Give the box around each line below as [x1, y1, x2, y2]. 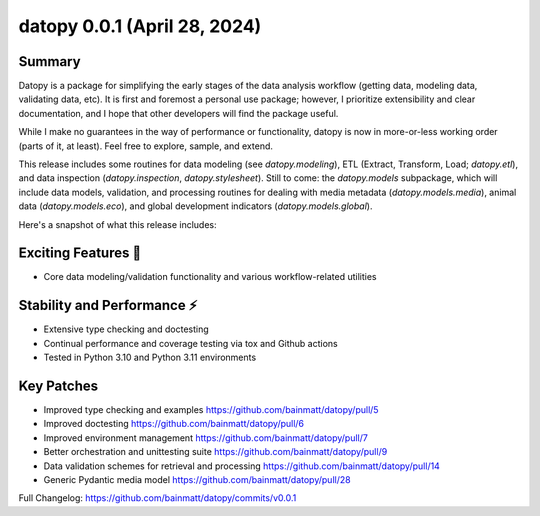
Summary [18, 53, 81, 70]
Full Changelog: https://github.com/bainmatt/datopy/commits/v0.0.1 [18, 492, 297, 504]
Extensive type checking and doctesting [43, 323, 209, 335]
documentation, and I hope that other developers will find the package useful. [18, 107, 339, 119]
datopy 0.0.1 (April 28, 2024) [18, 15, 262, 37]
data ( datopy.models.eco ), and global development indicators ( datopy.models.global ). [18, 200, 373, 212]
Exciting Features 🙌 [18, 245, 142, 262]
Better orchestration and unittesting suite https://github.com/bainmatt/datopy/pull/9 [43, 446, 388, 458]
